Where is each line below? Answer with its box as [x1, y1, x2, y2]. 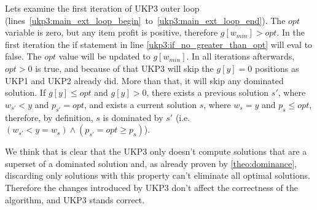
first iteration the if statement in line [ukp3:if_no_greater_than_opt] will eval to [5, 37, 313, 50]
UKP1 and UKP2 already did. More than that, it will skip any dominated [5, 74, 284, 87]
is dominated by [103, 111, 163, 123]
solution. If [5, 86, 46, 99]
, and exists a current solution [84, 98, 197, 111]
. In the [276, 26, 305, 39]
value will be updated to [58, 50, 151, 63]
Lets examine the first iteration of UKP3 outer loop [5, 2, 200, 14]
